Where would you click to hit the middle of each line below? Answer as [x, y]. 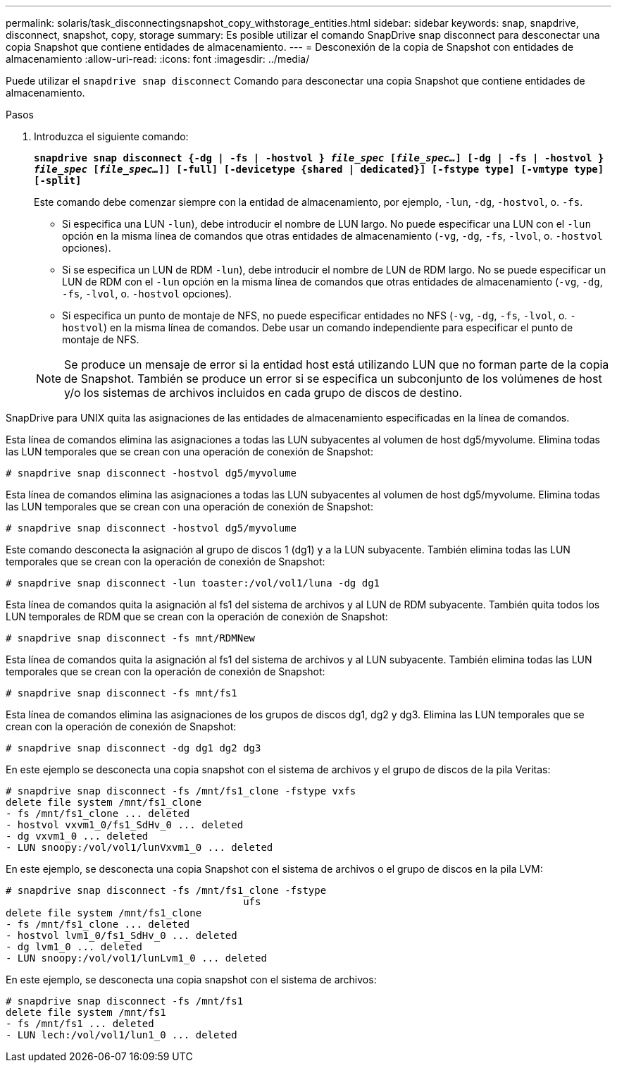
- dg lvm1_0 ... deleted [74, 947]
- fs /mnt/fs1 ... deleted [80, 1024]
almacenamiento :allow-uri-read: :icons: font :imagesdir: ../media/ [158, 59]
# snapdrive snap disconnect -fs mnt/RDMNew [131, 638]
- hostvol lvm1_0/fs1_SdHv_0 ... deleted [121, 935]
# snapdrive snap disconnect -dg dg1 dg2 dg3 [133, 748]
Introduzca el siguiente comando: [111, 136]
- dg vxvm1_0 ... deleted [77, 836]
